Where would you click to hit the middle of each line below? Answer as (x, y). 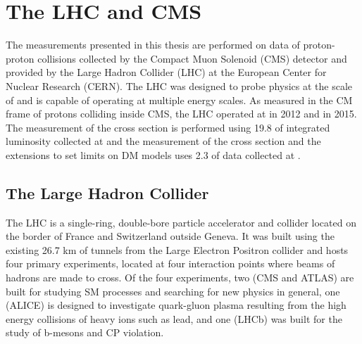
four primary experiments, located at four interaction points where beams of (170, 263)
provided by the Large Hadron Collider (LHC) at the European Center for (166, 72)
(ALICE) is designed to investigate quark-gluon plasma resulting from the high (176, 305)
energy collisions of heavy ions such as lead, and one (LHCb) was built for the (174, 318)
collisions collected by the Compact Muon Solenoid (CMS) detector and (192, 58)
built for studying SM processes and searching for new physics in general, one (173, 291)
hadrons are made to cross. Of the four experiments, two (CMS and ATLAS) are (180, 278)
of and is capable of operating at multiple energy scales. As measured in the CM (179, 100)
